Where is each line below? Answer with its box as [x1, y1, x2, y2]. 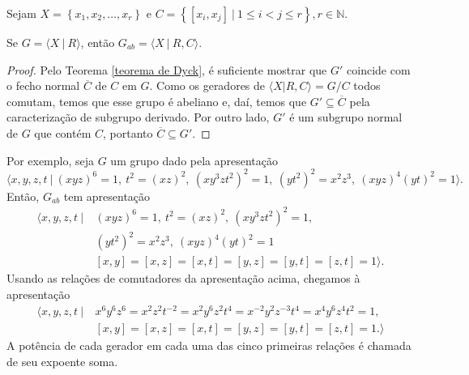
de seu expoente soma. [6, 352, 118, 369]
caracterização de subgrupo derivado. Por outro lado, [6, 109, 270, 126]
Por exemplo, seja [6, 151, 95, 168]
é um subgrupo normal [289, 109, 403, 126]
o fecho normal [6, 77, 80, 94]
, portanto [103, 124, 153, 141]
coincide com [347, 61, 411, 78]
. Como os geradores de [149, 77, 266, 94]
